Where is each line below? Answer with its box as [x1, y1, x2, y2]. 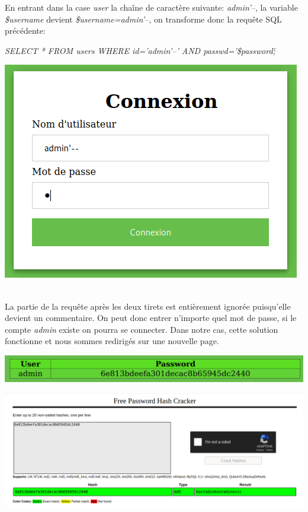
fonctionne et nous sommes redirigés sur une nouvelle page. [5, 335, 219, 347]
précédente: [5, 24, 46, 37]
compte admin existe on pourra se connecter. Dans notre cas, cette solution [5, 323, 278, 335]
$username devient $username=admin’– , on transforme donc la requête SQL [5, 12, 282, 25]
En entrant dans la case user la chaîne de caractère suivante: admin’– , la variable [5, 1, 298, 13]
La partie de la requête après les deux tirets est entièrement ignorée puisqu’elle [5, 300, 291, 312]
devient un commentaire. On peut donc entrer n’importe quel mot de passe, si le [5, 311, 297, 324]
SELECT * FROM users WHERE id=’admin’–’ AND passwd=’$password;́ [5, 44, 275, 56]
